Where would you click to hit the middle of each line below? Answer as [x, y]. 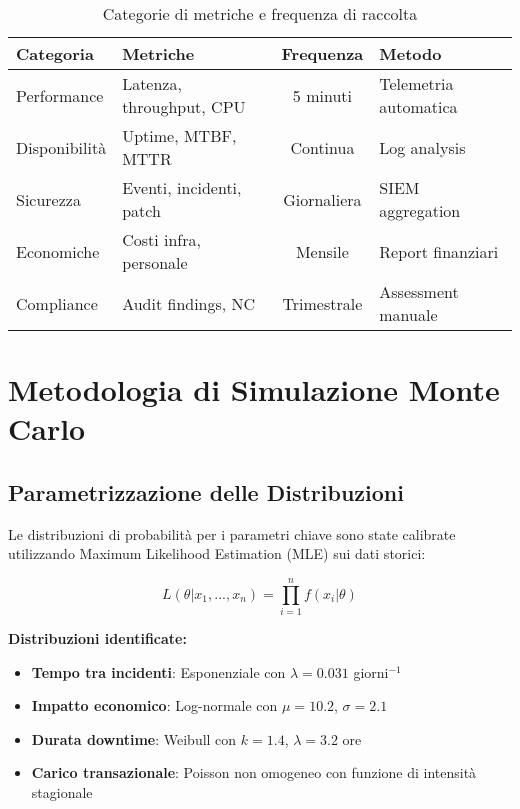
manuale [408, 314]
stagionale [62, 792]
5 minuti [322, 95]
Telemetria [416, 83]
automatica [418, 106]
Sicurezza [48, 199]
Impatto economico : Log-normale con [154, 705]
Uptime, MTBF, [179, 135]
